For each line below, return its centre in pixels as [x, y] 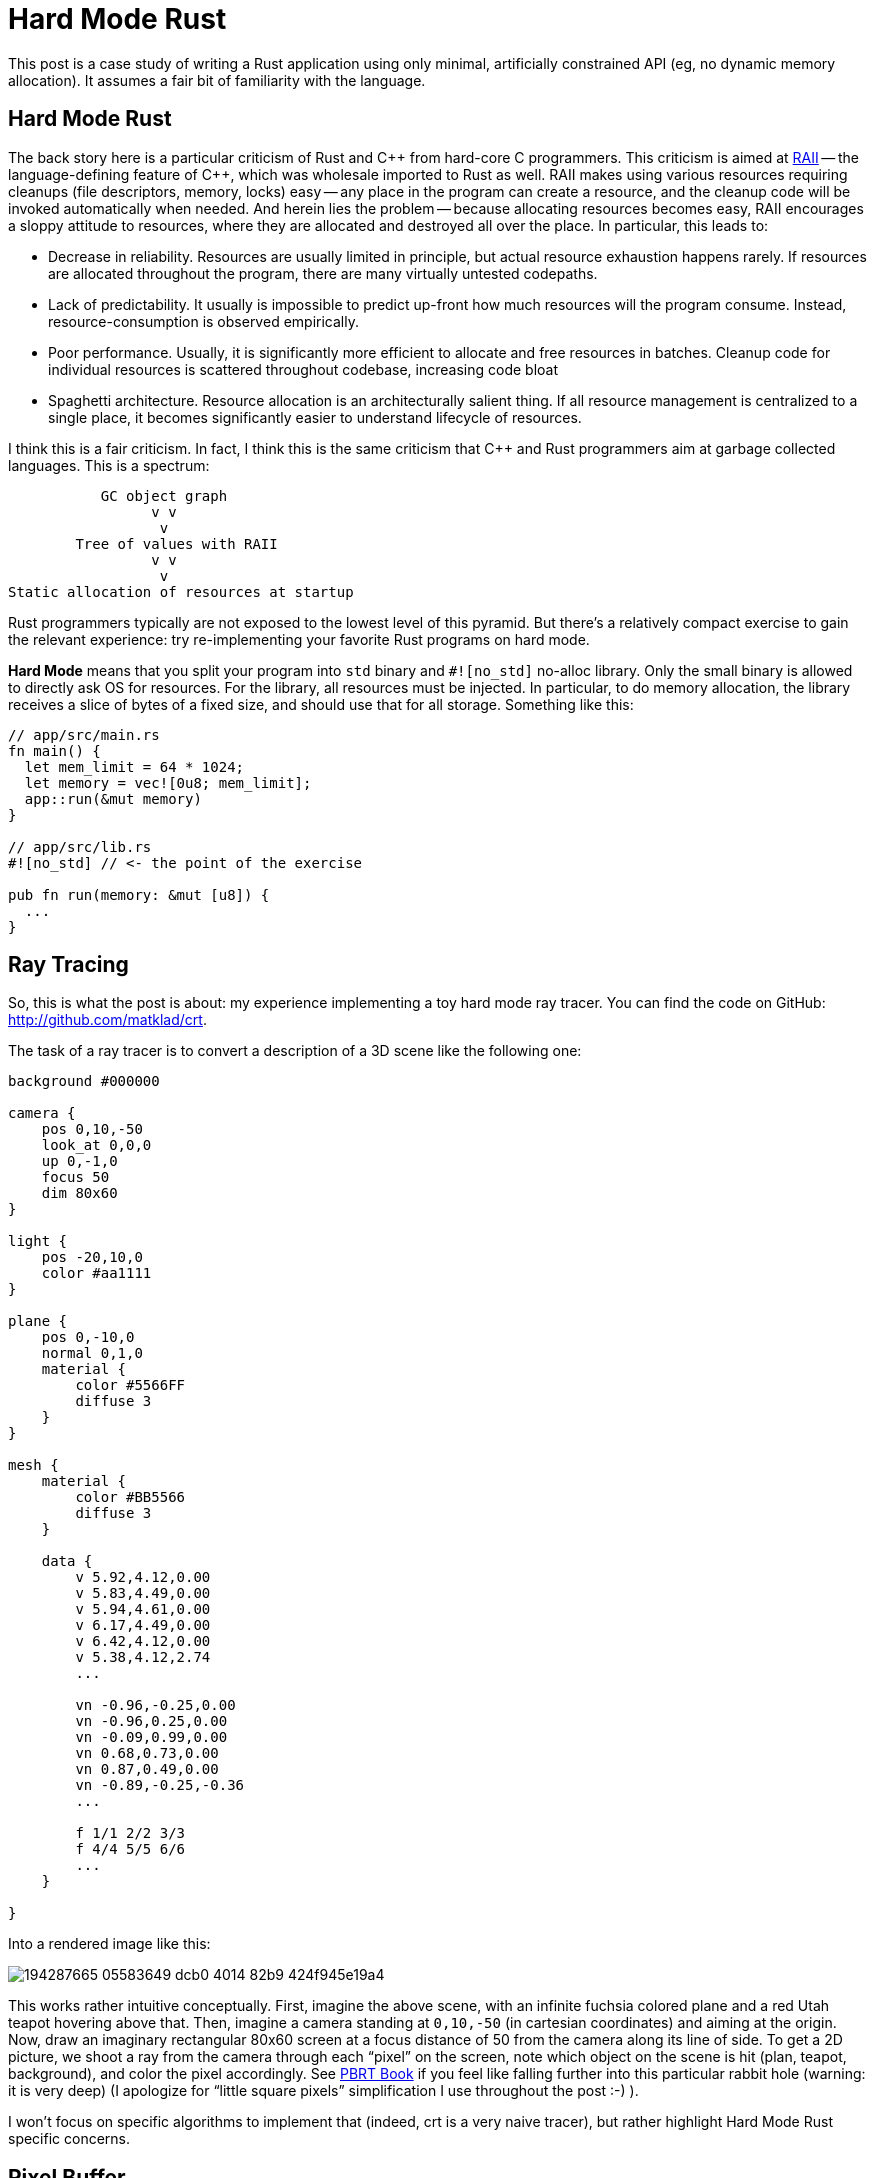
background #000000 [84, 1081]
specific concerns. [69, 2139]
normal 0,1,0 [92, 1353]
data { [67, 1561]
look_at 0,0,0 [96, 1145]
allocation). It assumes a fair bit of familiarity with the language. [217, 80]
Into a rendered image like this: [109, 1944]
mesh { [33, 1465]
